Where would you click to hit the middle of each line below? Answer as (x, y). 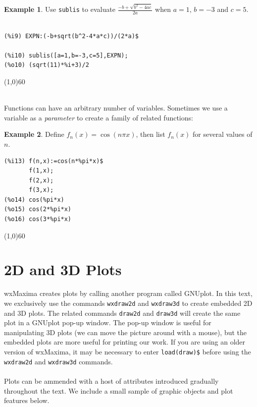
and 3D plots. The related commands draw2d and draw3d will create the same (122, 313)
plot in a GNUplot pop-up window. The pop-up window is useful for (108, 322)
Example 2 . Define (34, 134)
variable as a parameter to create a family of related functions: (99, 117)
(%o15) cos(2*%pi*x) (38, 209)
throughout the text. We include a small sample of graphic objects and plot (119, 390)
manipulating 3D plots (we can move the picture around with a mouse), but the (126, 332)
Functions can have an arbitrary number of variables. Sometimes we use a (116, 108)
